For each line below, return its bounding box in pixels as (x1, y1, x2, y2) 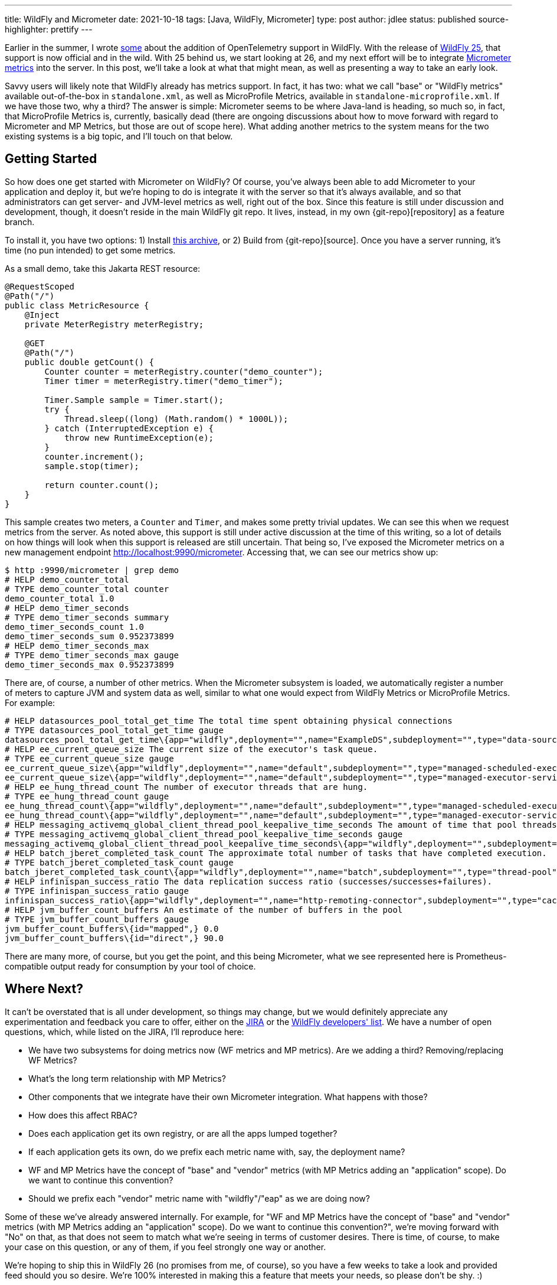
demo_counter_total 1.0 (5, 593, 114, 603)
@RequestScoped (5, 281, 75, 291)
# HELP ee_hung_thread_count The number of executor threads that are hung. (5, 782, 368, 792)
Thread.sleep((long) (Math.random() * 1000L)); (64, 414, 289, 424)
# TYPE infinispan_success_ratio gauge (5, 886, 189, 896)
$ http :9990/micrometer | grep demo (5, 565, 179, 575)
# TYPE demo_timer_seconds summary (5, 612, 169, 622)
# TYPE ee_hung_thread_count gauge (5, 791, 169, 801)
